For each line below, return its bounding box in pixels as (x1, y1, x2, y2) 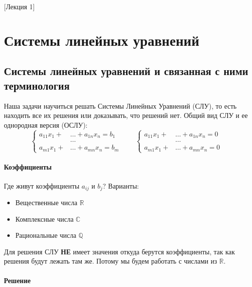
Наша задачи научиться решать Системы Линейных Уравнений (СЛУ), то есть (4, 100, 237, 111)
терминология (4, 77, 70, 93)
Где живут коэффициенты (4, 180, 80, 191)
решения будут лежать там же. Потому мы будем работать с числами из (4, 256, 217, 266)
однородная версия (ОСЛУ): (4, 119, 88, 130)
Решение (4, 275, 31, 285)
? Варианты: (103, 180, 139, 191)
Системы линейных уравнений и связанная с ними (4, 63, 249, 78)
